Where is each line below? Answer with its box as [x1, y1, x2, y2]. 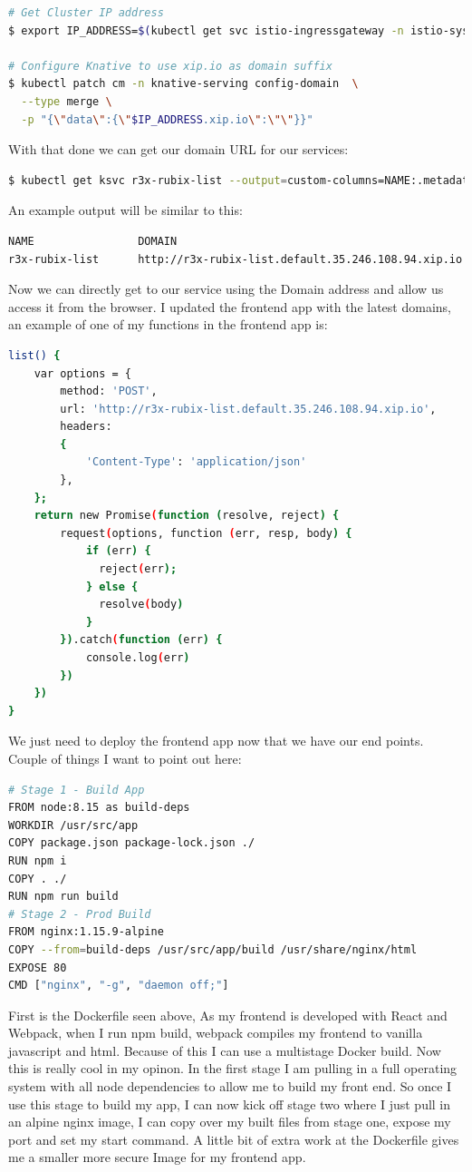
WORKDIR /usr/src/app [8, 818, 139, 832]
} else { [85, 580, 139, 593]
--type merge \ [21, 94, 112, 108]
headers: [60, 420, 112, 434]
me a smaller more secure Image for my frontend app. [8, 1148, 306, 1167]
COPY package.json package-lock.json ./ [8, 836, 255, 850]
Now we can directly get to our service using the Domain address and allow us [8, 279, 444, 298]
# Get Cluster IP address [8, 6, 164, 19]
